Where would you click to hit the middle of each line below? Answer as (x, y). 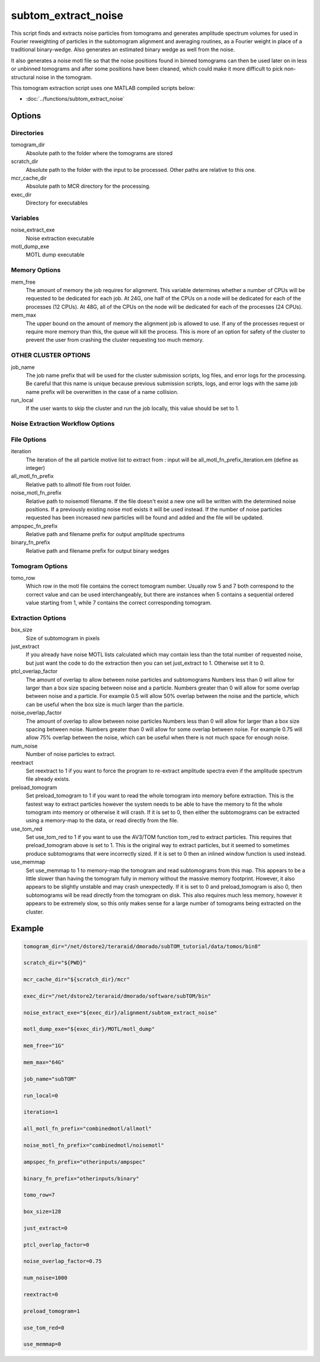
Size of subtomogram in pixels (63, 638)
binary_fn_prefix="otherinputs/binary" (81, 1178)
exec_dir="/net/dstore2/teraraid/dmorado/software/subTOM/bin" (117, 996)
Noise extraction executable (60, 238)
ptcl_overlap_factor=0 (56, 1245)
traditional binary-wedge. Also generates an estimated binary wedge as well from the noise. (123, 50)
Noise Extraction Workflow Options (63, 424)
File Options (29, 440)
